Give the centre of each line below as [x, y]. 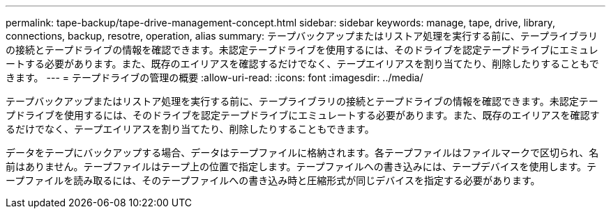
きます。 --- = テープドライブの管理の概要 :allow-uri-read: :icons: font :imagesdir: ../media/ [214, 77]
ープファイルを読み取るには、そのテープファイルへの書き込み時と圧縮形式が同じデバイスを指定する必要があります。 [273, 180]
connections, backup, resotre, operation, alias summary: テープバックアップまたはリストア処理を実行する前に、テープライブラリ [302, 36]
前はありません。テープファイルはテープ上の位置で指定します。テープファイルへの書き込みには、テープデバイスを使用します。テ [301, 166]
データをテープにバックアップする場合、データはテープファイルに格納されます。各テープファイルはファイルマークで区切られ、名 [302, 153]
